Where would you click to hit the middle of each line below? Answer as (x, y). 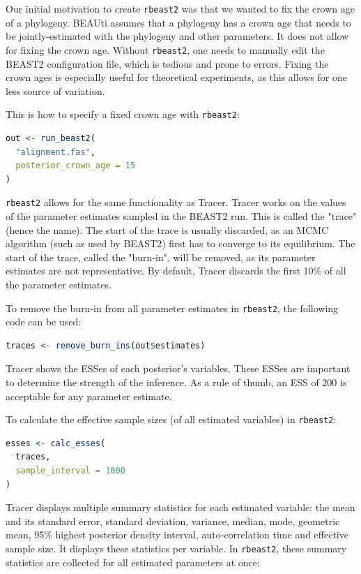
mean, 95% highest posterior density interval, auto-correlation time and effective (177, 535)
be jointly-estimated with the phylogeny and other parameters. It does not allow (177, 36)
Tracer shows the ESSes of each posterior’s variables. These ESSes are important (178, 368)
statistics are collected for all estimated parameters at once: (133, 562)
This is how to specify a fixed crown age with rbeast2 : (123, 114)
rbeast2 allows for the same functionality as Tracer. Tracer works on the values (176, 202)
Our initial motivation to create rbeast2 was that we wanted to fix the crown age (180, 8)
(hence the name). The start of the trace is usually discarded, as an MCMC (167, 229)
